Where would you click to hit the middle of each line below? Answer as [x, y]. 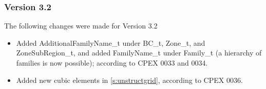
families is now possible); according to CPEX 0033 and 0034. [112, 63]
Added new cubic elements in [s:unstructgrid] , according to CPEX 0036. [129, 80]
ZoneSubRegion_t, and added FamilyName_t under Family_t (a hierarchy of [139, 53]
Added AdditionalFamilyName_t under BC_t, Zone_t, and [111, 42]
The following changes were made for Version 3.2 [81, 26]
